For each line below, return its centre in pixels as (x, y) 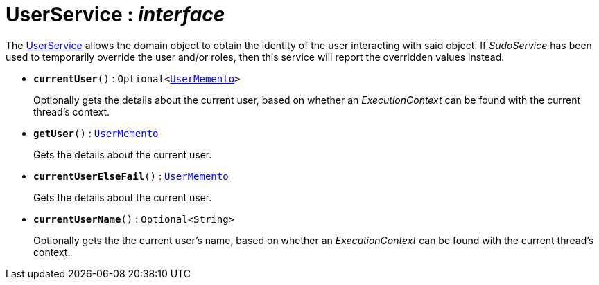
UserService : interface (115, 15)
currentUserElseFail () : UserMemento (131, 176)
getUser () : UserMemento (96, 133)
